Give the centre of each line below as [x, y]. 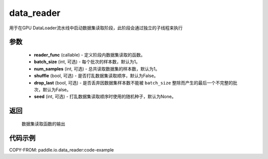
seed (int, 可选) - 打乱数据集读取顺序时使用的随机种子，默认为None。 [105, 96]
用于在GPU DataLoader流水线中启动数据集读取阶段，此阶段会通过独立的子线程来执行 [96, 28]
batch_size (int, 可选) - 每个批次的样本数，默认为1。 [87, 62]
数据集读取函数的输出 [43, 124]
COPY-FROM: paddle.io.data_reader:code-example [62, 150]
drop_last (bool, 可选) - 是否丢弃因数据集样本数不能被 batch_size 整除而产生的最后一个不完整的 [134, 82]
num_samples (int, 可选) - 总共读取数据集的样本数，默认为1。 [97, 69]
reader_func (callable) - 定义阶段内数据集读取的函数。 [90, 55]
